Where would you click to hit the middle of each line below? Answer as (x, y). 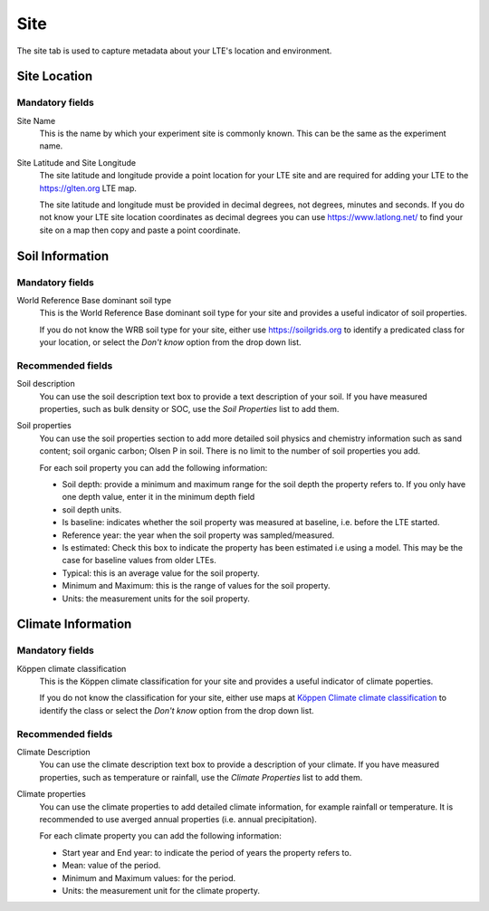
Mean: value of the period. (111, 866)
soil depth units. (92, 509)
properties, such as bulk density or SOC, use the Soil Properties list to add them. (189, 409)
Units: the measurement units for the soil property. (156, 599)
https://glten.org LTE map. (88, 188)
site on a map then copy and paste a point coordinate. (140, 230)
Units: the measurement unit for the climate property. (161, 890)
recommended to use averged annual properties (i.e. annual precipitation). (178, 819)
